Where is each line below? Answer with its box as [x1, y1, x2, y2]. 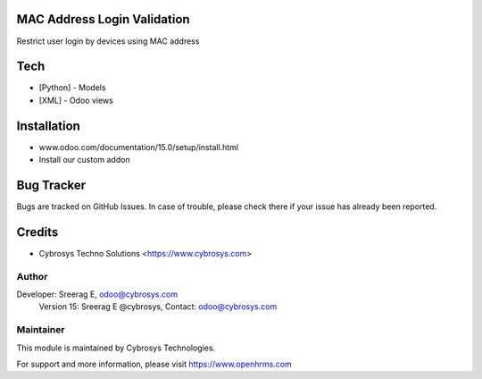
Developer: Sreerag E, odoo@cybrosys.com [16, 289, 179, 299]
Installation [16, 118, 80, 133]
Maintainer [16, 324, 65, 336]
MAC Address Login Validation [16, 12, 191, 27]
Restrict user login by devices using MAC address [16, 36, 200, 46]
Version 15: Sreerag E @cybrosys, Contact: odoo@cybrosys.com [38, 301, 278, 312]
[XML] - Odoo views [38, 95, 113, 105]
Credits [16, 224, 59, 240]
